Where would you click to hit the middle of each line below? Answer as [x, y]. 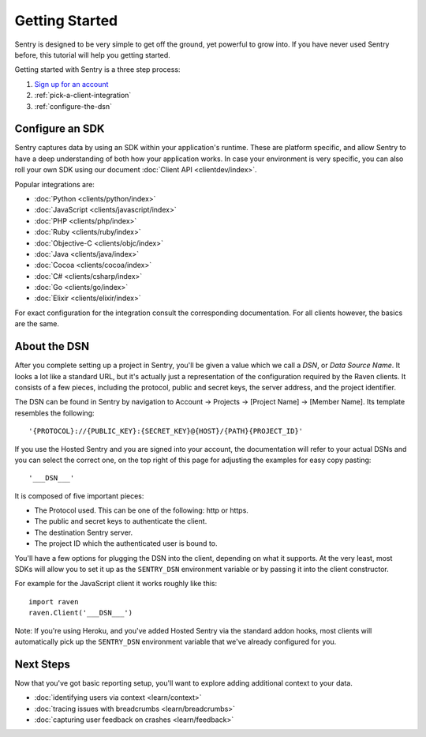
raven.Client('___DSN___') [81, 613]
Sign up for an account [71, 84]
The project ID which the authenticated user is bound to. [126, 543]
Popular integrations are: [54, 184]
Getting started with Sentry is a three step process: [97, 70]
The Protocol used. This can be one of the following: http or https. [141, 510]
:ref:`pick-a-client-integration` [83, 96]
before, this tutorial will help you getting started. [93, 55]
